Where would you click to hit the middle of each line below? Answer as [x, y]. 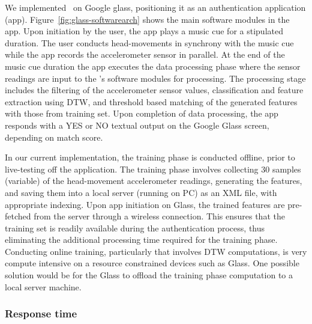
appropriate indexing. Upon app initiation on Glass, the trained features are [145, 204]
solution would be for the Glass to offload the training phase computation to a [149, 275]
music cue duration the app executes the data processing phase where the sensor [153, 66]
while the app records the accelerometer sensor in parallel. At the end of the [145, 54]
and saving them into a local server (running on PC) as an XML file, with [141, 192]
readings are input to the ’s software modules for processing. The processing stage [155, 78]
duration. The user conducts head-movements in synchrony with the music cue [149, 42]
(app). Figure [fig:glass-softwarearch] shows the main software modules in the [147, 19]
